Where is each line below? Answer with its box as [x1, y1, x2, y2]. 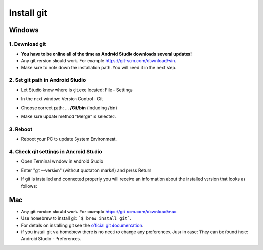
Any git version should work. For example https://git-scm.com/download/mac [21, 209, 177, 214]
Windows [9, 26, 38, 34]
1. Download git [9, 40, 46, 47]
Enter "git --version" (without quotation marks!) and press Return [21, 167, 152, 173]
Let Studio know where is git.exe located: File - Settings [21, 87, 133, 93]
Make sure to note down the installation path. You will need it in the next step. [21, 65, 177, 71]
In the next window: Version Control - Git [21, 96, 103, 102]
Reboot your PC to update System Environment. [21, 136, 117, 142]
